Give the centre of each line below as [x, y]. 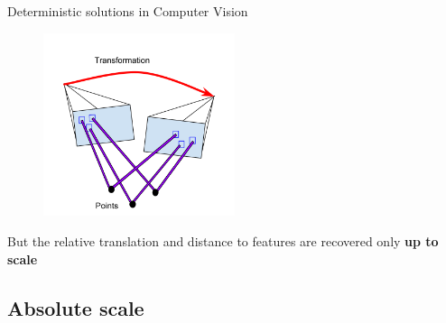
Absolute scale [76, 307]
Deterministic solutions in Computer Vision [128, 11]
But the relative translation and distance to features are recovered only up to [223, 241]
